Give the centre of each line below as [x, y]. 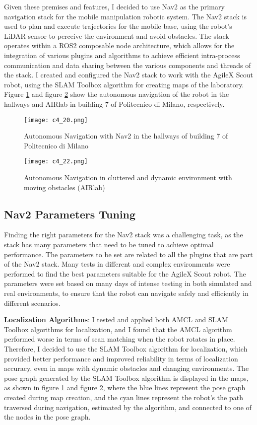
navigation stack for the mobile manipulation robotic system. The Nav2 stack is [125, 16]
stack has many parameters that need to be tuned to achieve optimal [109, 245]
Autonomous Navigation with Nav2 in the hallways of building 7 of [126, 136]
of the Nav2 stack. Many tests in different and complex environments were [117, 264]
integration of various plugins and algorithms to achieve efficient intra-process [122, 55]
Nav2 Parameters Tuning [70, 214]
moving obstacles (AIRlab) [64, 187]
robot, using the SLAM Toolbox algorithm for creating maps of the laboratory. [124, 84]
